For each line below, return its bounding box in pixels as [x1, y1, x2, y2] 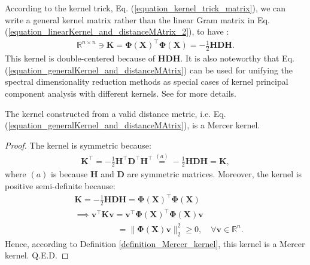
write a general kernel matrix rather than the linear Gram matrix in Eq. [5, 13, 270, 26]
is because [51, 168, 88, 180]
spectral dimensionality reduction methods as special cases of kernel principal [5, 75, 288, 88]
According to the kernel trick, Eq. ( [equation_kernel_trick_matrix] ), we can [5, 2, 286, 14]
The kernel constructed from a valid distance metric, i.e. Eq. [5, 107, 226, 119]
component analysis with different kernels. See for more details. [5, 87, 237, 99]
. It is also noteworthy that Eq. [180, 52, 294, 64]
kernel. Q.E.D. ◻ [5, 249, 69, 261]
